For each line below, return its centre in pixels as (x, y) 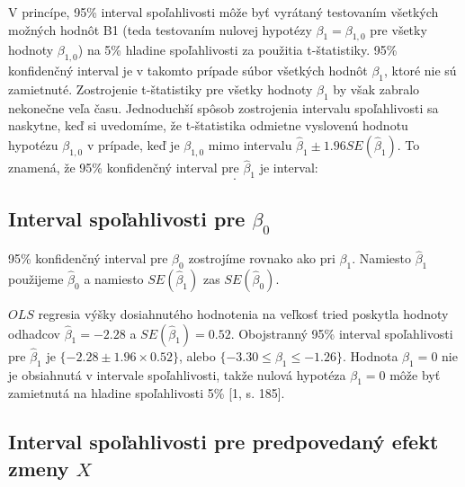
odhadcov (34, 333)
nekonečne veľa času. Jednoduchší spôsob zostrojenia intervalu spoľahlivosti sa (224, 107)
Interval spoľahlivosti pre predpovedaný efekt (224, 442)
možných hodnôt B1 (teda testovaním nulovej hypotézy (160, 29)
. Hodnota (370, 355)
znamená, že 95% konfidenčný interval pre (124, 168)
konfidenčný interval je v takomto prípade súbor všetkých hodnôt (188, 71)
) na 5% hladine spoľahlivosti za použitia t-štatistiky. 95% (237, 50)
